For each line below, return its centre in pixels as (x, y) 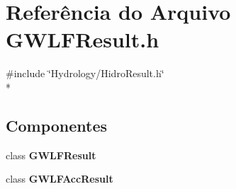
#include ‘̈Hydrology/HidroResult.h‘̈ (85, 73)
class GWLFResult (51, 155)
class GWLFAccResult (60, 179)
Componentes (57, 125)
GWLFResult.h (83, 39)
